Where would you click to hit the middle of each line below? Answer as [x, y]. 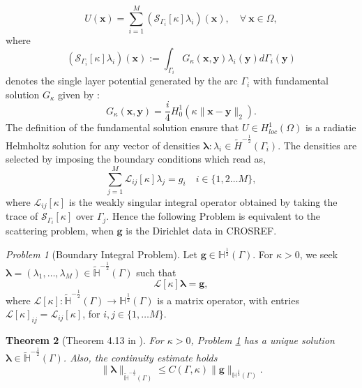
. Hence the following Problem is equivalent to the [213, 216]
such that [156, 272]
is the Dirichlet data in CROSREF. [201, 231]
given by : [79, 94]
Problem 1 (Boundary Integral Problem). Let [101, 254]
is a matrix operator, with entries [228, 300]
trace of [22, 216]
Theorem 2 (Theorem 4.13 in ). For [85, 340]
